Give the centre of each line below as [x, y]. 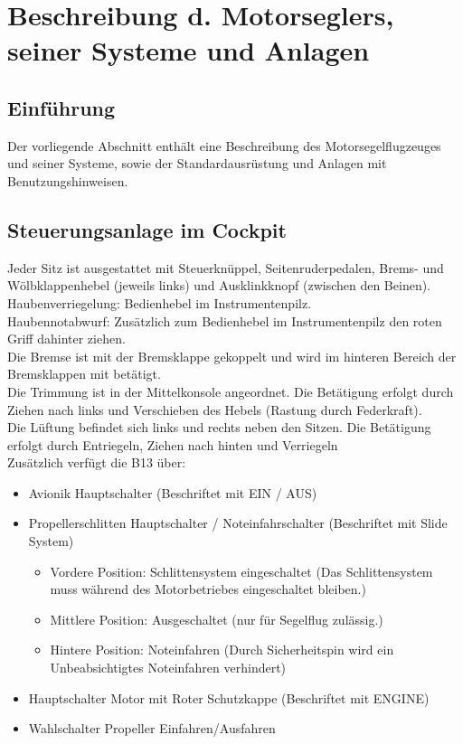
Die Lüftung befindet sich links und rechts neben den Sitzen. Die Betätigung [219, 427]
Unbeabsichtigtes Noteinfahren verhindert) [168, 668]
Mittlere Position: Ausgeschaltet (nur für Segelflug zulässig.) [217, 619]
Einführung [61, 107]
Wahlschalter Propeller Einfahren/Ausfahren [152, 728]
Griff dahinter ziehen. [66, 339]
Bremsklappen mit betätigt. [84, 374]
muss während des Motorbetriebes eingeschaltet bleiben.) [208, 589]
